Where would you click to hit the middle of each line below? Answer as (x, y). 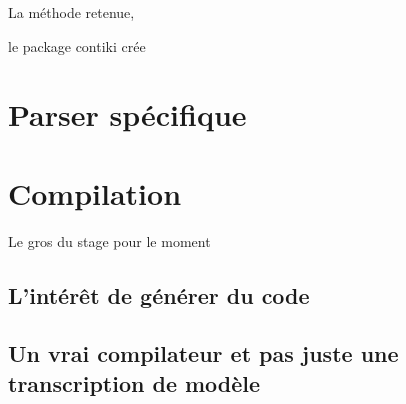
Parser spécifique (127, 114)
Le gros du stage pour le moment (109, 240)
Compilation (95, 192)
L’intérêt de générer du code (159, 294)
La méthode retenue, (71, 12)
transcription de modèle (134, 382)
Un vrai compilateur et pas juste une (203, 353)
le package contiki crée (77, 45)
